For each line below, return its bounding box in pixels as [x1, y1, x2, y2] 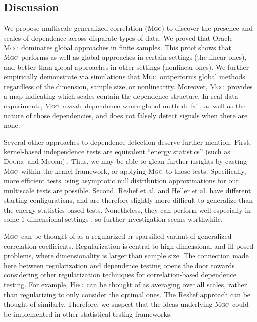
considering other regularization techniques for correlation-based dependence [4, 269, 236, 280]
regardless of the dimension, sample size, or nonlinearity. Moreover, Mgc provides [4, 81, 253, 91]
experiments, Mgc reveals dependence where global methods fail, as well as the [4, 100, 246, 110]
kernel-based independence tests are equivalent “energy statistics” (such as [4, 146, 230, 157]
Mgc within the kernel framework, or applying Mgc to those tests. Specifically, [4, 165, 246, 176]
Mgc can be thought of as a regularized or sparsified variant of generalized [4, 231, 232, 241]
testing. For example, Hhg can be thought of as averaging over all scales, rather [4, 279, 247, 290]
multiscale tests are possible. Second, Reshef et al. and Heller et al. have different [4, 185, 251, 195]
